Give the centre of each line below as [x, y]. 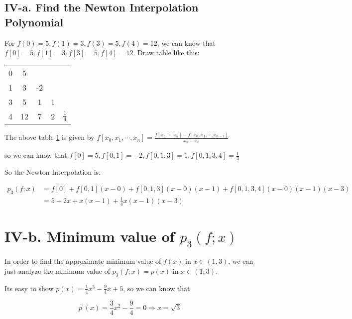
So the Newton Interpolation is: [53, 172]
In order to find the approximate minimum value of [83, 261]
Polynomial [34, 22]
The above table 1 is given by [50, 137]
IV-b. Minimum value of [90, 236]
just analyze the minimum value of [58, 271]
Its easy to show [29, 288]
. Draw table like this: [166, 53]
